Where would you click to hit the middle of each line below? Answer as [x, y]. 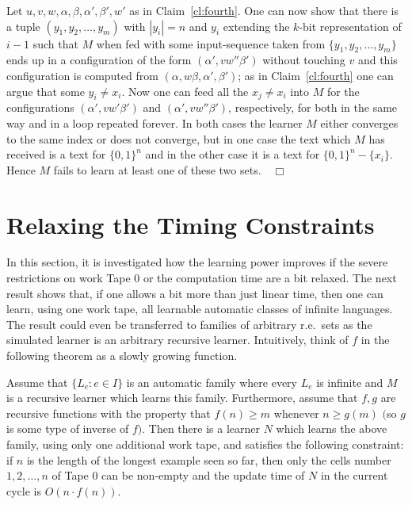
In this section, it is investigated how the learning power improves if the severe [197, 262]
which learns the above [332, 428]
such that [55, 43]
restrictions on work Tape [69, 278]
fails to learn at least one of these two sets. [157, 169]
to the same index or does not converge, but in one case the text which [179, 138]
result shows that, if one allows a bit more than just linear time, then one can [195, 293]
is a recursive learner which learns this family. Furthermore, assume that [182, 398]
